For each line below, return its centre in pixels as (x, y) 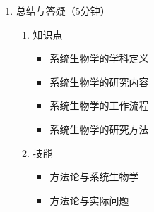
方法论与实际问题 (89, 200)
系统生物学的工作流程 (99, 105)
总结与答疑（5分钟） (63, 11)
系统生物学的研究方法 (99, 129)
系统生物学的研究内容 (99, 81)
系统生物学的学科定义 (99, 58)
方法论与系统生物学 (94, 176)
